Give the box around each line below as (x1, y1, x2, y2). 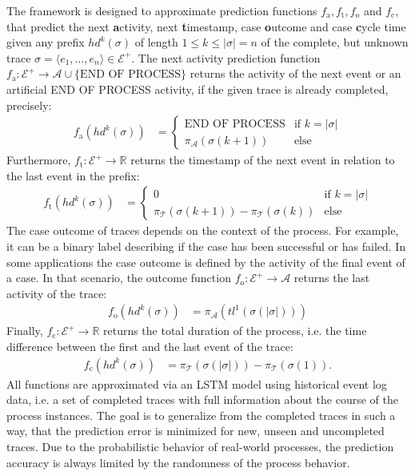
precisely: (6, 96, 52, 113)
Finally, (6, 322, 43, 339)
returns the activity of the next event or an (190, 65, 401, 82)
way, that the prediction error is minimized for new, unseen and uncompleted (6, 422, 385, 439)
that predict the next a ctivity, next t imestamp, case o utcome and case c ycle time (6, 18, 406, 34)
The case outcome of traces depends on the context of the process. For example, (6, 222, 399, 239)
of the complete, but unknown (261, 34, 409, 50)
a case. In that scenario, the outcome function (6, 269, 231, 286)
